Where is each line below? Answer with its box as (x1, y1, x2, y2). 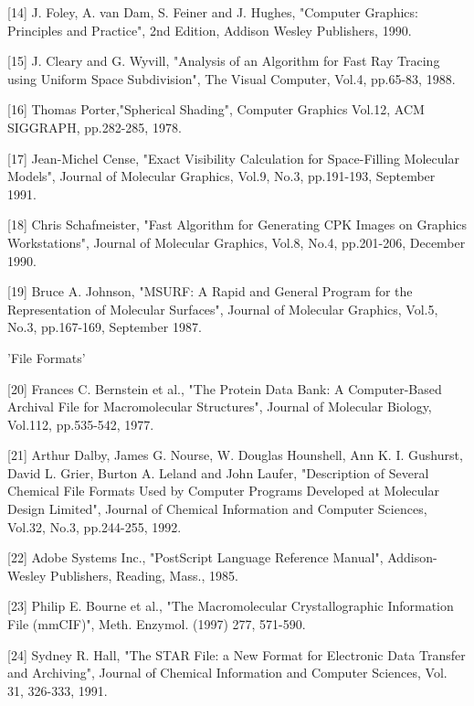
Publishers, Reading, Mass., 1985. (50, 565, 238, 584)
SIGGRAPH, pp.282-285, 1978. (7, 117, 182, 136)
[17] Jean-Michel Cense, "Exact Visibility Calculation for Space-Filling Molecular (7, 148, 459, 167)
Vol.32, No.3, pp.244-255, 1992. (7, 517, 182, 536)
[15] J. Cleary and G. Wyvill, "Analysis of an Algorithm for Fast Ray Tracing (7, 51, 440, 70)
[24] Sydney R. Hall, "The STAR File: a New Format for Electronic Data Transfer (7, 645, 466, 664)
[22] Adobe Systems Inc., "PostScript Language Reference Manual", (7, 548, 384, 567)
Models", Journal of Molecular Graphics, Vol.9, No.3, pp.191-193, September (7, 166, 436, 186)
